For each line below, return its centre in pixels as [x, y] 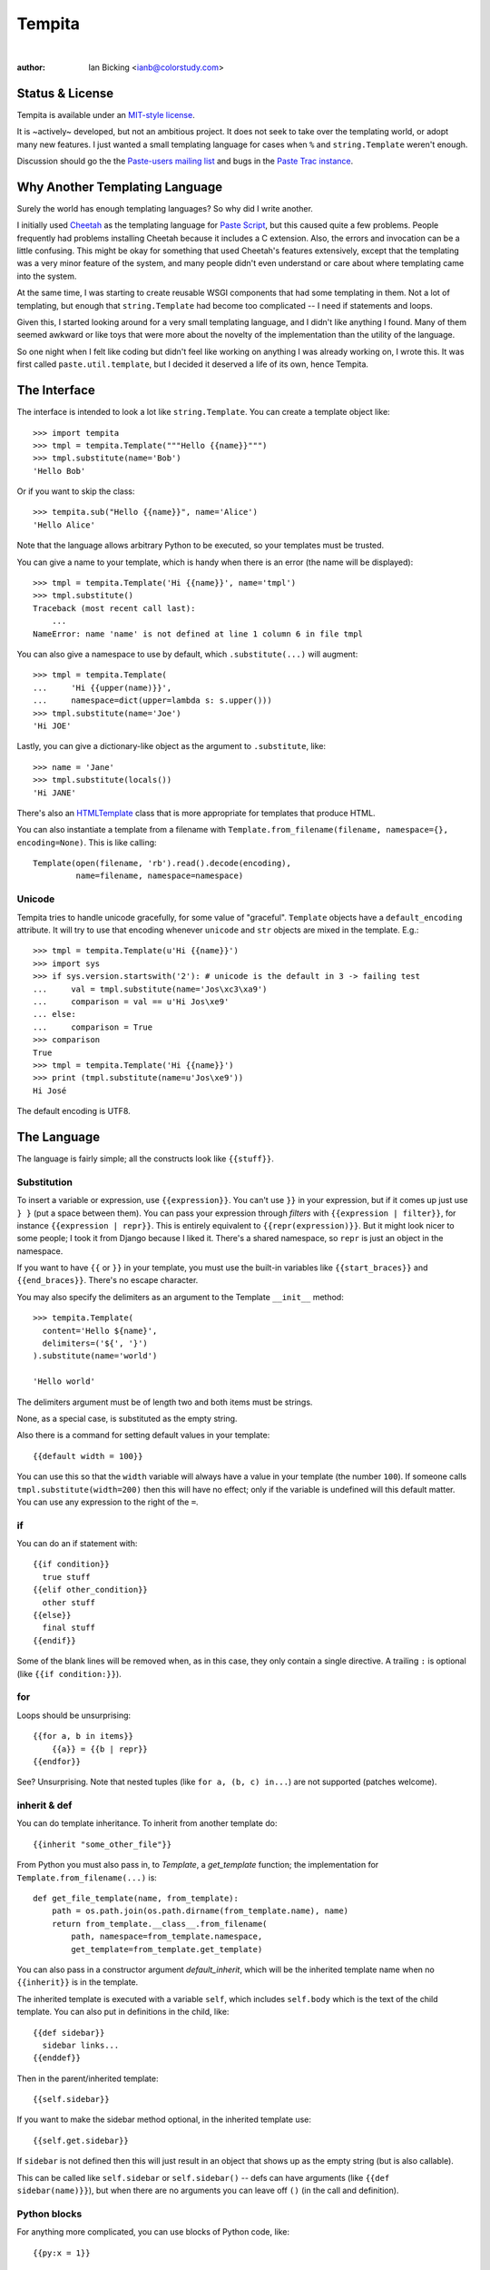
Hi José [50, 1091]
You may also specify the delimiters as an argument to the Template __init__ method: [180, 1297]
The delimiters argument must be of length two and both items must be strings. [165, 1402]
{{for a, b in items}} [83, 1736]
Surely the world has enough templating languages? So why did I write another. [165, 208]
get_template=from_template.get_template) [167, 1949]
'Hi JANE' [54, 793]
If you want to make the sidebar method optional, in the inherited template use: [164, 2119]
